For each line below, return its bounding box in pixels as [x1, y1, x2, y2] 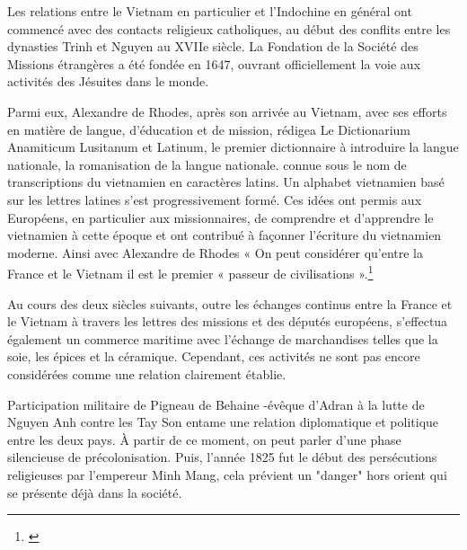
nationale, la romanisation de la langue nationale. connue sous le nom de [7, 155, 407, 173]
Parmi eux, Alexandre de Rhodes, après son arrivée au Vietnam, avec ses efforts [7, 102, 447, 120]
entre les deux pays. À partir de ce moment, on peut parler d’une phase [7, 430, 401, 448]
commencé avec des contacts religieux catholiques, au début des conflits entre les [7, 19, 451, 38]
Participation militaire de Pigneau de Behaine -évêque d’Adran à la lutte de [7, 395, 425, 413]
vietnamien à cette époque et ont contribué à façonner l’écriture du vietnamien [7, 226, 442, 244]
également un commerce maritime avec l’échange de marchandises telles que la [7, 329, 438, 348]
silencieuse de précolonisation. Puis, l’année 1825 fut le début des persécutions [7, 448, 437, 466]
